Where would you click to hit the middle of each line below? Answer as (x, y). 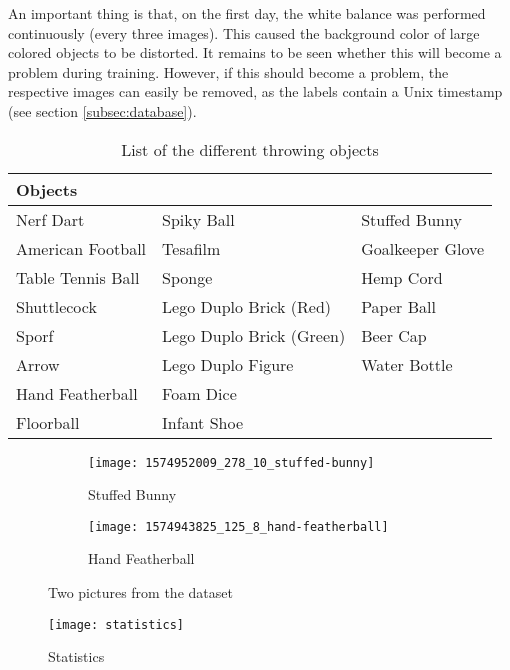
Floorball (48, 422)
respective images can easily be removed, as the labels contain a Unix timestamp (255, 91)
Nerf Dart (50, 219)
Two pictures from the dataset (140, 592)
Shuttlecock (56, 306)
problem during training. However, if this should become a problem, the (228, 71)
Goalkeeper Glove (423, 248)
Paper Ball (398, 306)
